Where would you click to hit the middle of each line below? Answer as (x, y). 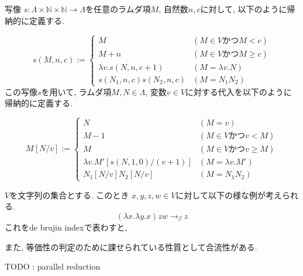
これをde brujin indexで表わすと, (66, 227)
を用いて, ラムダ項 (76, 91)
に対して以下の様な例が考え (229, 195)
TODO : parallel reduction (53, 266)
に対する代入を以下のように (238, 91)
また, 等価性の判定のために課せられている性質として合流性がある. (131, 247)
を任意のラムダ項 (118, 9)
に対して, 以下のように (244, 9)
